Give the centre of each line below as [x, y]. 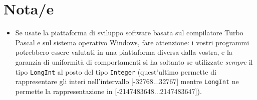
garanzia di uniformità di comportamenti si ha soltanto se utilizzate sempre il [134, 61]
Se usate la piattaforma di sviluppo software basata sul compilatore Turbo [129, 33]
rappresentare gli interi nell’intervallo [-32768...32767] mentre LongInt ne [127, 81]
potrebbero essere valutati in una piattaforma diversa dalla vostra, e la [124, 52]
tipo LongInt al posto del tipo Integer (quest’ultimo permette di [116, 71]
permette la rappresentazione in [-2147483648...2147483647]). [108, 91]
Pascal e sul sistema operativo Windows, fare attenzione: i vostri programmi [132, 42]
